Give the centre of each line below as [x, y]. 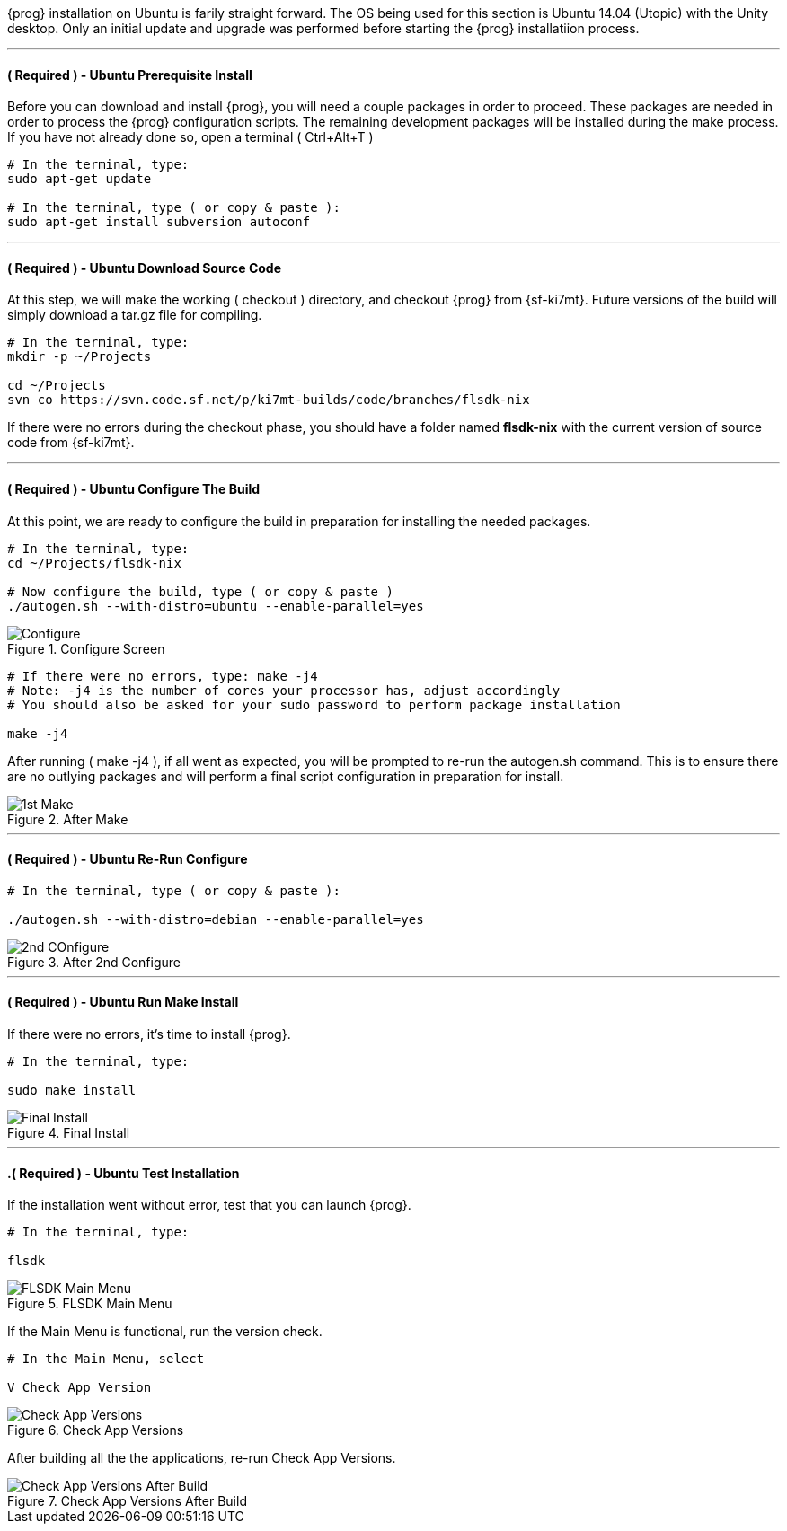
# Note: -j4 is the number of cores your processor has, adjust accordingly [284, 690]
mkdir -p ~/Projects [80, 357]
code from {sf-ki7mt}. [71, 443]
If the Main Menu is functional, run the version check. [165, 1332]
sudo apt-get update [80, 179]
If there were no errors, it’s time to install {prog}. [149, 1034]
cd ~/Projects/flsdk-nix [94, 563]
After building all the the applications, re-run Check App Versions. [202, 1458]
